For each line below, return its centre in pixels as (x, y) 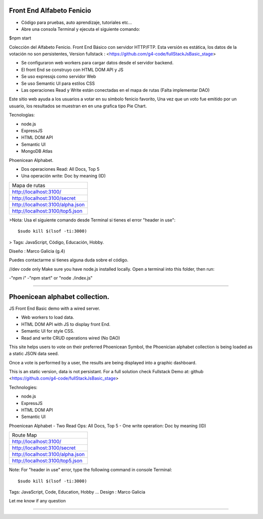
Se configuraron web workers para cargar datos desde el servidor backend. (97, 63)
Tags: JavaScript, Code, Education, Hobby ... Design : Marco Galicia (77, 492)
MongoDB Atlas (37, 151)
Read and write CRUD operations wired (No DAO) (71, 338)
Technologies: (23, 387)
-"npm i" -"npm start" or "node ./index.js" (51, 278)
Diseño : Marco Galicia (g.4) (37, 251)
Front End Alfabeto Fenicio (50, 10)
